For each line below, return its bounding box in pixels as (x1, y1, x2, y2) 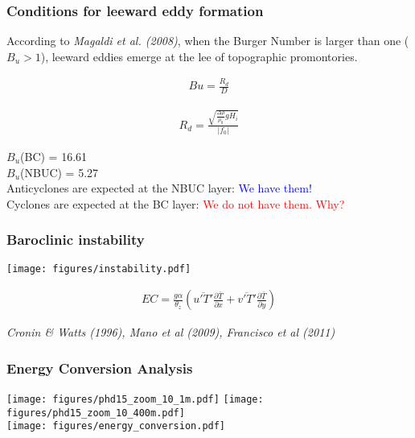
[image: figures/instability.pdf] (6, 262, 191, 275)
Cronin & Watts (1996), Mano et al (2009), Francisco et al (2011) (6, 324, 335, 341)
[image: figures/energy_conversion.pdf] (6, 420, 226, 432)
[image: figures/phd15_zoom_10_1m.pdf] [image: (6, 394, 264, 406)
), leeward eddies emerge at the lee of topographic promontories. (40, 48, 358, 64)
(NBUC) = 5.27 (20, 163, 99, 180)
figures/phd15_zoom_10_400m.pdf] (6, 407, 185, 419)
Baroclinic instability (6, 229, 145, 250)
